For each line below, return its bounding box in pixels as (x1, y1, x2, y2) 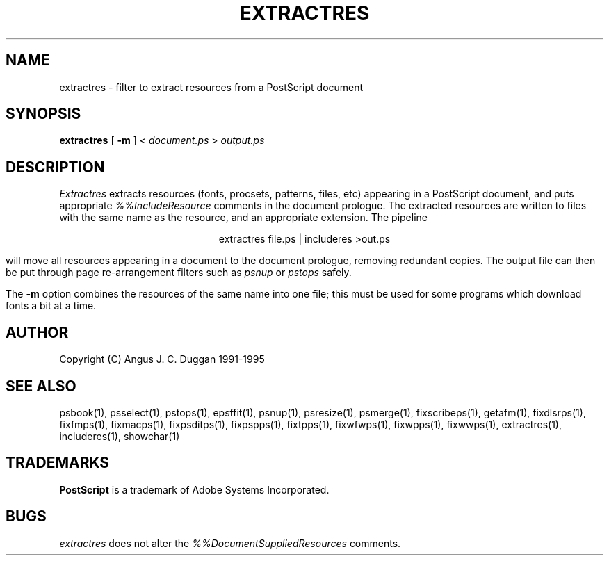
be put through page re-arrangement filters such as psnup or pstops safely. (6, 266, 352, 279)
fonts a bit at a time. (6, 300, 97, 312)
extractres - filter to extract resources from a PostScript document (59, 81, 364, 93)
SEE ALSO (6, 377, 76, 395)
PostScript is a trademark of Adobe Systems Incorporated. (59, 483, 330, 496)
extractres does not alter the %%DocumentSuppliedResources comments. (59, 537, 401, 549)
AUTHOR (6, 323, 69, 341)
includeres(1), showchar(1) (59, 430, 180, 442)
